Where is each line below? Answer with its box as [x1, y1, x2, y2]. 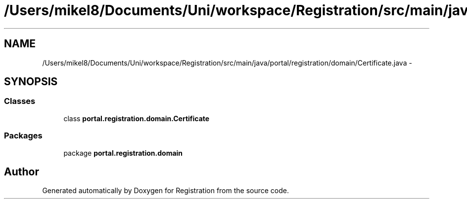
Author [4, 165, 39, 178]
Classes [4, 96, 36, 106]
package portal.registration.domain [63, 148, 183, 157]
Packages [4, 131, 43, 141]
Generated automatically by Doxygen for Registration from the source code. [42, 186, 289, 195]
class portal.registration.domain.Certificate [63, 114, 210, 123]
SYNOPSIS [4, 75, 58, 88]
